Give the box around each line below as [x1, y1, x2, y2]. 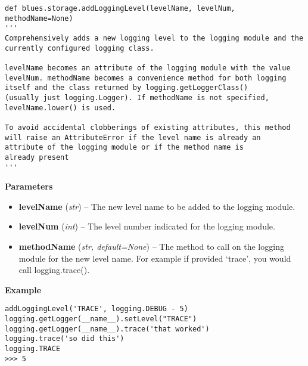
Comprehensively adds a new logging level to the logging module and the [5, 33, 304, 42]
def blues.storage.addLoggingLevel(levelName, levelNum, [5, 4, 235, 13]
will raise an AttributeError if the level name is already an [5, 133, 261, 142]
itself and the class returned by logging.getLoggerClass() [5, 83, 248, 92]
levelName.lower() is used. [5, 103, 116, 112]
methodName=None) [5, 14, 73, 23]
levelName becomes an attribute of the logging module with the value [5, 63, 291, 72]
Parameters [5, 180, 53, 193]
